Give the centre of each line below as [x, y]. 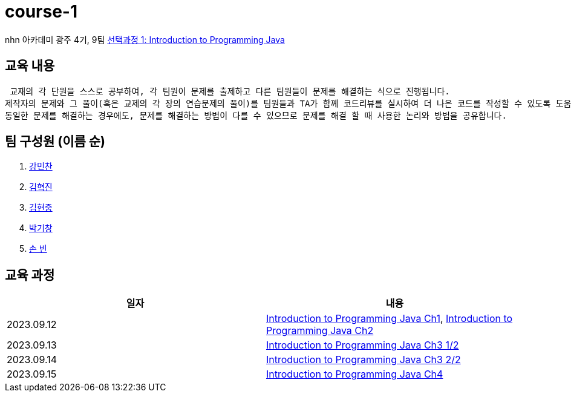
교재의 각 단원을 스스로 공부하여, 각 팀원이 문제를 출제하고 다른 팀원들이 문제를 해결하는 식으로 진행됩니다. [230, 91]
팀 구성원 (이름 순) [55, 142]
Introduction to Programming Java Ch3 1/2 [363, 345]
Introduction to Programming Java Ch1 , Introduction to [390, 319]
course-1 [41, 11]
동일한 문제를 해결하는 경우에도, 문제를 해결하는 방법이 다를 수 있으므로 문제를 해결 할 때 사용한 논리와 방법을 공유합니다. [256, 115]
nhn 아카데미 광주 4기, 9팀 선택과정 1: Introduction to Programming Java [145, 39]
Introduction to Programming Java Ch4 [355, 374]
